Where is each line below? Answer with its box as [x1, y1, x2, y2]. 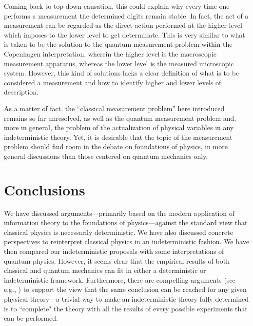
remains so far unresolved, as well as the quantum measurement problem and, [4, 113, 236, 123]
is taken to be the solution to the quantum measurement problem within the [4, 39, 233, 49]
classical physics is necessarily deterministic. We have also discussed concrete [4, 227, 233, 237]
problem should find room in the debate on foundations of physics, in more [4, 141, 228, 152]
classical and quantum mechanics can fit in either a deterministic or [4, 265, 206, 275]
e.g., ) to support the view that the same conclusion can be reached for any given [4, 284, 247, 294]
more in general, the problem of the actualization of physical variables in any [4, 122, 234, 133]
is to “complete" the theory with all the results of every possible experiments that [4, 303, 248, 313]
